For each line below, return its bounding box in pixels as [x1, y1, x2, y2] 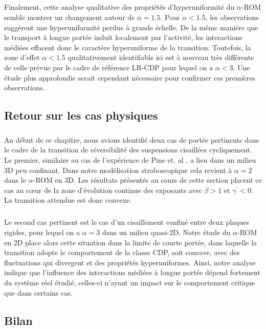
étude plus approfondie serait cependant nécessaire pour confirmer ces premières [4, 72, 255, 83]
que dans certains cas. [4, 287, 73, 298]
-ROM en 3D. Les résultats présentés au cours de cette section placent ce [33, 175, 262, 185]
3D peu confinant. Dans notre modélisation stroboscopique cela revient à [4, 164, 232, 175]
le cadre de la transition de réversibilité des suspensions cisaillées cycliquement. [4, 144, 252, 155]
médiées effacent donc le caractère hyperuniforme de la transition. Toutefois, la [4, 42, 251, 52]
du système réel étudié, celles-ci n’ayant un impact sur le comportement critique [4, 277, 255, 287]
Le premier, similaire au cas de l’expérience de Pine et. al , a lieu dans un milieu [4, 154, 256, 165]
